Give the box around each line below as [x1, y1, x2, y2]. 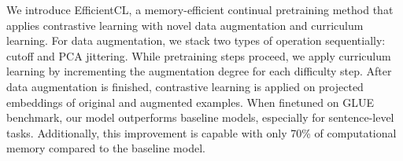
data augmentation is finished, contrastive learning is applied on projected [6, 78, 364, 94]
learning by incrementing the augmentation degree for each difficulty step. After [6, 63, 392, 79]
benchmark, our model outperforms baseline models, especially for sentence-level [6, 109, 394, 126]
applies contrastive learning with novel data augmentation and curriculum [6, 16, 364, 33]
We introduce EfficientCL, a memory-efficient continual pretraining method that [6, 2, 394, 17]
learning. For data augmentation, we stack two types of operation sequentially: [6, 32, 386, 49]
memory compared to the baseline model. [6, 140, 205, 156]
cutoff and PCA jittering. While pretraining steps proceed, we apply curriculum [6, 47, 391, 64]
